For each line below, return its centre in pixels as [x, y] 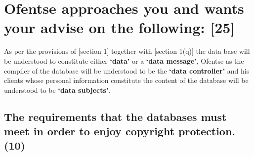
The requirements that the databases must [115, 116]
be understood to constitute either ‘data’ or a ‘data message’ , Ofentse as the [124, 60]
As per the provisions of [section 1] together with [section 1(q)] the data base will [127, 51]
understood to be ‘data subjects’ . [57, 90]
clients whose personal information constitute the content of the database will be [126, 80]
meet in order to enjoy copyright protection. [120, 131]
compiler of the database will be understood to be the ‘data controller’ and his [127, 70]
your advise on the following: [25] [120, 27]
